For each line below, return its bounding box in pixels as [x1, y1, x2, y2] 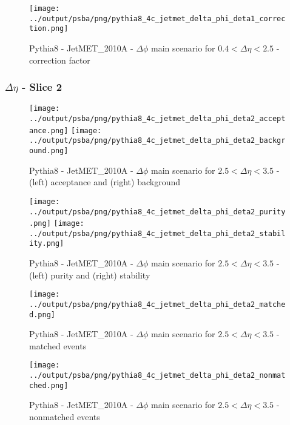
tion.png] [29, 24, 69, 33]
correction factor [29, 53, 90, 66]
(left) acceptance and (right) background [29, 176, 180, 188]
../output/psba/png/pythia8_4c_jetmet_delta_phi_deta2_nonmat [29, 371, 286, 380]
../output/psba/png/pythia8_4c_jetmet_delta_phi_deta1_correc [29, 14, 286, 23]
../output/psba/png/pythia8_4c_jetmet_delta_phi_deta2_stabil [29, 229, 286, 238]
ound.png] [29, 147, 69, 155]
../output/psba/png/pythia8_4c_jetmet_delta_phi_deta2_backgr [29, 136, 286, 145]
